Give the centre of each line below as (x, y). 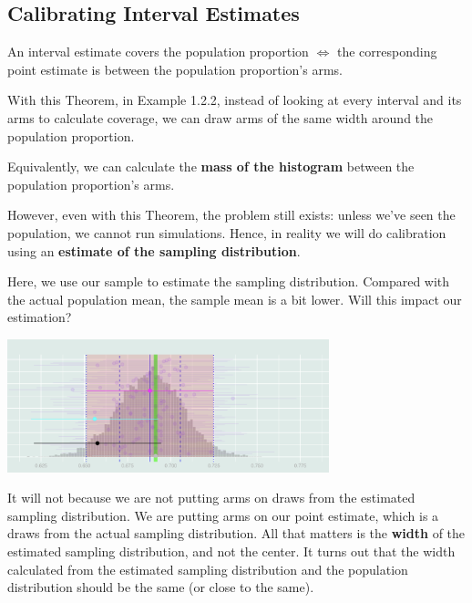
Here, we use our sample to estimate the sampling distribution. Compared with (229, 281)
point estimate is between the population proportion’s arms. (175, 69)
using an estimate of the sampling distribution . (154, 250)
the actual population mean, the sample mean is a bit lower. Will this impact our (235, 299)
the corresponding (387, 52)
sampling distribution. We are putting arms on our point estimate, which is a (223, 515)
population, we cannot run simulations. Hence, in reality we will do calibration (227, 232)
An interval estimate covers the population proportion (158, 52)
